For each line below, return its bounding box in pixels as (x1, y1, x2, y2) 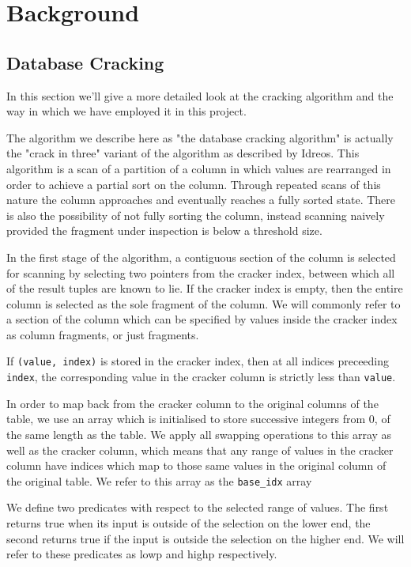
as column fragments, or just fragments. (6, 326, 199, 342)
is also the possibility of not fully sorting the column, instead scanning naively (6, 206, 385, 223)
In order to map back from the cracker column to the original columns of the (6, 395, 379, 411)
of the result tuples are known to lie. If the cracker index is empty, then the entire (6, 280, 403, 297)
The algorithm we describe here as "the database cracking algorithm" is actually (6, 129, 394, 146)
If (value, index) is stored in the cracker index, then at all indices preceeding (6, 353, 390, 369)
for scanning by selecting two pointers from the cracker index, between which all (6, 264, 395, 281)
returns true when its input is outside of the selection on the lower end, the (6, 515, 371, 531)
